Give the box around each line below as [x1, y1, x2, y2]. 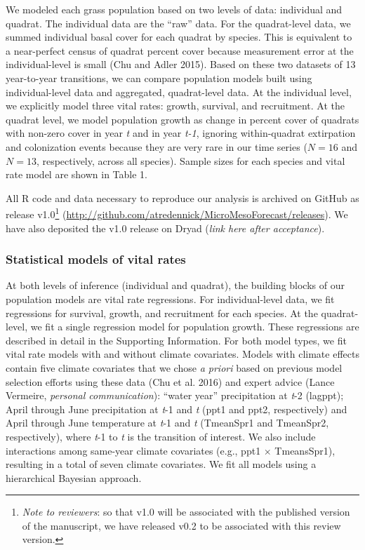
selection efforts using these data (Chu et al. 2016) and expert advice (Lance [6, 374, 335, 389]
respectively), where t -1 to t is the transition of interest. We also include [6, 429, 316, 443]
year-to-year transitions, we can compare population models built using [6, 70, 312, 85]
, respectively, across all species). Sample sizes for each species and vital [36, 153, 345, 168]
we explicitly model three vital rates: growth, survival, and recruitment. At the [6, 98, 345, 113]
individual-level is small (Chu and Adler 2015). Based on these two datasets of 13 [6, 57, 356, 72]
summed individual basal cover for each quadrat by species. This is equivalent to [6, 29, 352, 44]
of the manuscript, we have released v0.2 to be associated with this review [22, 518, 341, 532]
